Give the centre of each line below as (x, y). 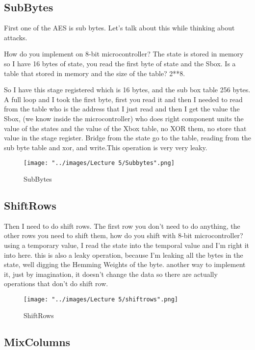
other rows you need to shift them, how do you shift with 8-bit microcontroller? (124, 235)
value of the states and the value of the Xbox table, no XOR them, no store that (125, 128)
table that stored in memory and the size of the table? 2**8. (95, 73)
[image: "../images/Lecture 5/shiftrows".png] (101, 299)
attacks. (16, 37)
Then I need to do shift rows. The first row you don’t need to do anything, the (122, 226)
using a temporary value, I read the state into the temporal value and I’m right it (127, 245)
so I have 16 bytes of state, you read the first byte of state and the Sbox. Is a (120, 63)
